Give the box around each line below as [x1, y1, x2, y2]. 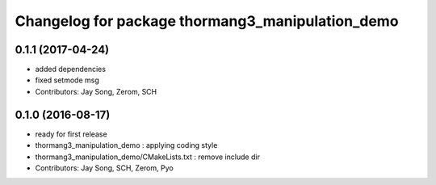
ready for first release [35, 129, 108, 139]
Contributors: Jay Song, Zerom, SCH [35, 86, 157, 96]
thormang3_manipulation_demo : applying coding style [35, 141, 218, 150]
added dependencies [35, 65, 107, 74]
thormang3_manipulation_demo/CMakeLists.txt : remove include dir [35, 152, 260, 162]
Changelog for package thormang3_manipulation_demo [15, 12, 399, 30]
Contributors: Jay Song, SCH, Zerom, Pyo [35, 162, 174, 173]
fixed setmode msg [35, 75, 100, 85]
